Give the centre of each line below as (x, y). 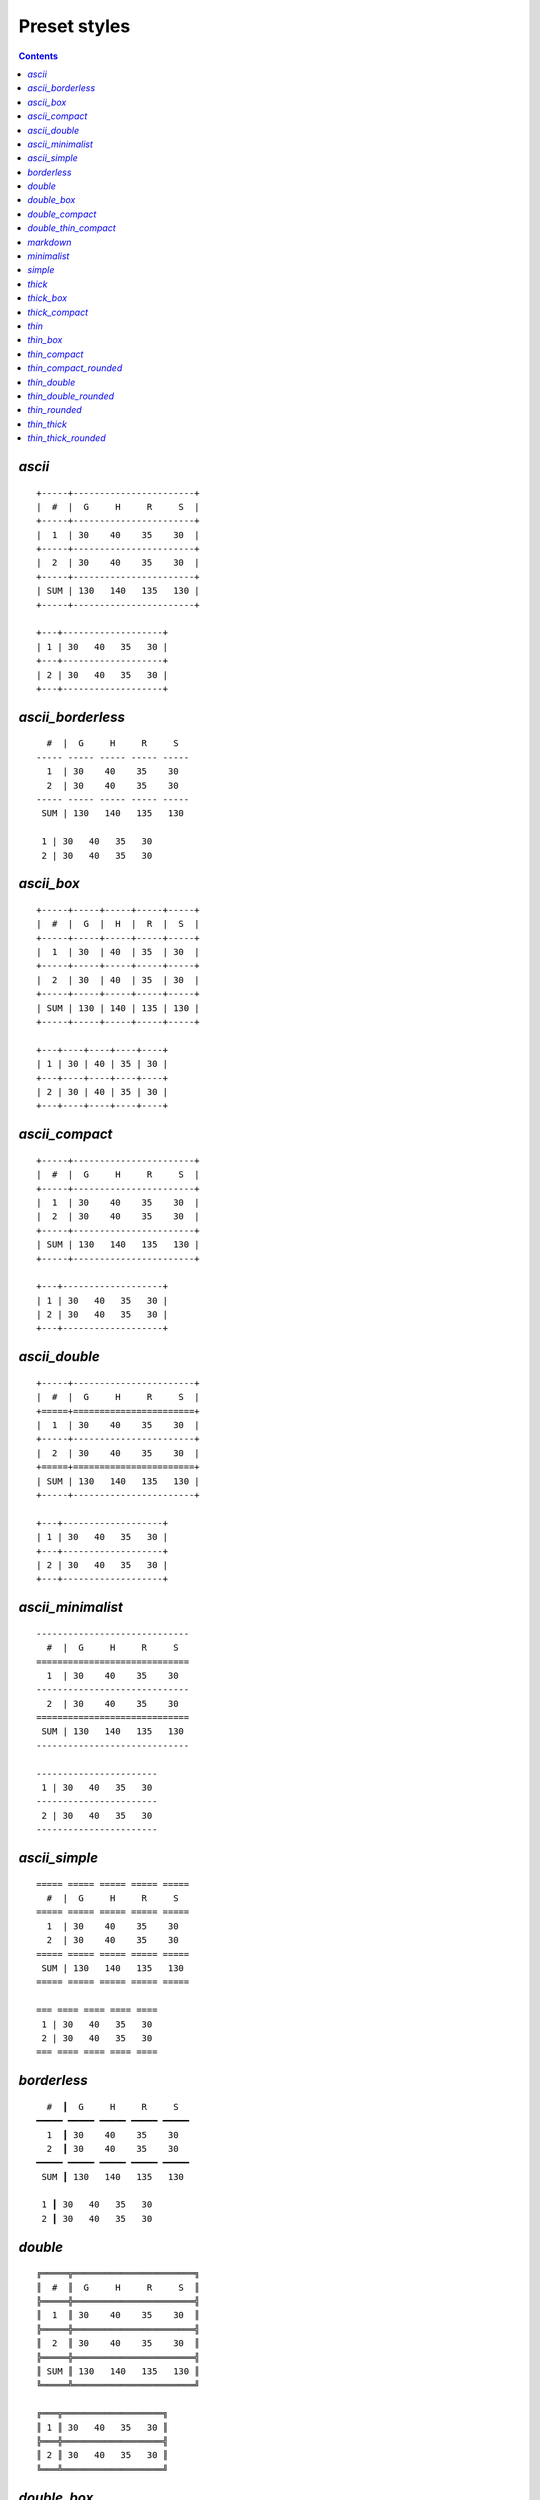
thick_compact (58, 312)
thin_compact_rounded (75, 368)
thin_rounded (54, 410)
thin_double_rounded (71, 396)
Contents (38, 56)
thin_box (45, 340)
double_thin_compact (72, 228)
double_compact (62, 214)
